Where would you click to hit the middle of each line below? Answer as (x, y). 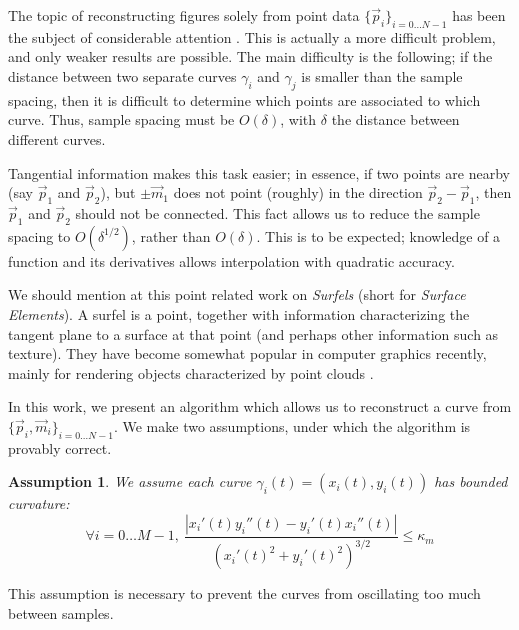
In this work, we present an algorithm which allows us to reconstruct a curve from (260, 406)
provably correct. (60, 447)
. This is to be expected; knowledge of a (378, 235)
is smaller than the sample (382, 75)
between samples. (61, 612)
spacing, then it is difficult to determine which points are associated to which (244, 99)
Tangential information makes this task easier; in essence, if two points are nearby (259, 172)
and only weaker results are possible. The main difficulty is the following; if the (250, 56)
